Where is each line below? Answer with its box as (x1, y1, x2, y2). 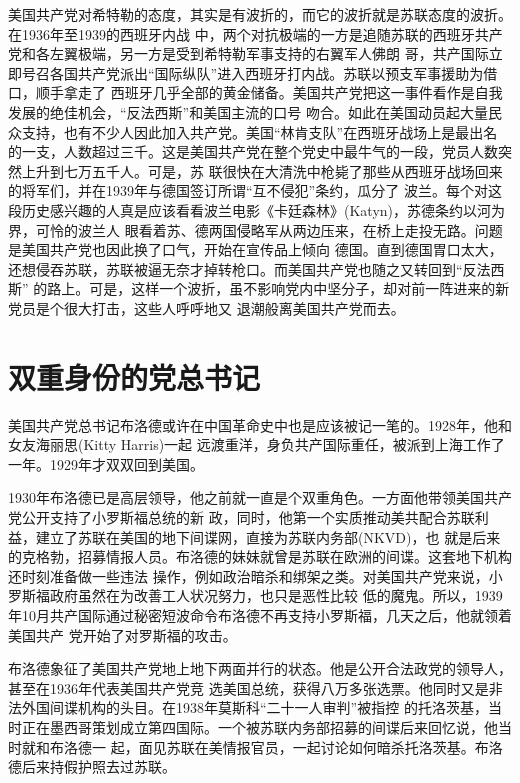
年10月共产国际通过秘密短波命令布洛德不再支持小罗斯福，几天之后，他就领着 (8, 604, 512, 625)
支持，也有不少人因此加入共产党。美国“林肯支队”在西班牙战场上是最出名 (21, 121, 498, 142)
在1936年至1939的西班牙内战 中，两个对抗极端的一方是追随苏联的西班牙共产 (8, 23, 503, 44)
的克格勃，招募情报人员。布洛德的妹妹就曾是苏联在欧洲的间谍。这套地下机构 (8, 546, 512, 567)
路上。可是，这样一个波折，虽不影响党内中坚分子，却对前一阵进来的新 (47, 278, 510, 299)
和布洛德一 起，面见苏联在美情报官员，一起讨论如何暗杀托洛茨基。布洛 (35, 736, 503, 757)
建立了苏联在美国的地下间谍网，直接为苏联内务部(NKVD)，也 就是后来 (35, 526, 501, 547)
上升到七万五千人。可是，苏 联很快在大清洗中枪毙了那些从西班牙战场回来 (21, 160, 503, 181)
